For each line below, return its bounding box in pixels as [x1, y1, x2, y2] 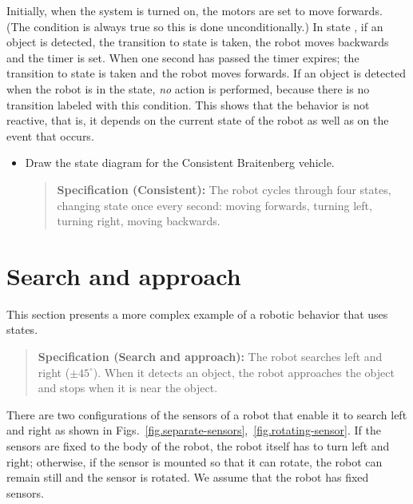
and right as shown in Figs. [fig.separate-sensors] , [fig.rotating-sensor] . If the [6, 422, 381, 439]
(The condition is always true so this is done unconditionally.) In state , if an [6, 18, 383, 34]
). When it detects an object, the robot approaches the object [93, 363, 395, 380]
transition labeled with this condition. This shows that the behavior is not [6, 96, 370, 113]
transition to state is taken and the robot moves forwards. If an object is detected [6, 65, 406, 81]
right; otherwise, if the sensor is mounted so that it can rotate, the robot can [6, 453, 383, 470]
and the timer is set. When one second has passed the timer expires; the [6, 49, 359, 65]
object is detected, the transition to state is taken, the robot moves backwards [6, 34, 389, 50]
